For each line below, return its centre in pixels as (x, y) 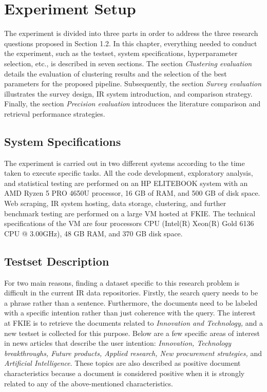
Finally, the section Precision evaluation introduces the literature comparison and (132, 104)
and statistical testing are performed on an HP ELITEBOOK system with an (126, 183)
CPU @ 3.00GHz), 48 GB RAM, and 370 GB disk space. (93, 233)
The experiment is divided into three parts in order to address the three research (131, 33)
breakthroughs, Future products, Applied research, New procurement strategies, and (133, 353)
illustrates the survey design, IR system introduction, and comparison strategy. (128, 93)
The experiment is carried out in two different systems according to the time (125, 163)
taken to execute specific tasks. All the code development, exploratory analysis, (129, 173)
